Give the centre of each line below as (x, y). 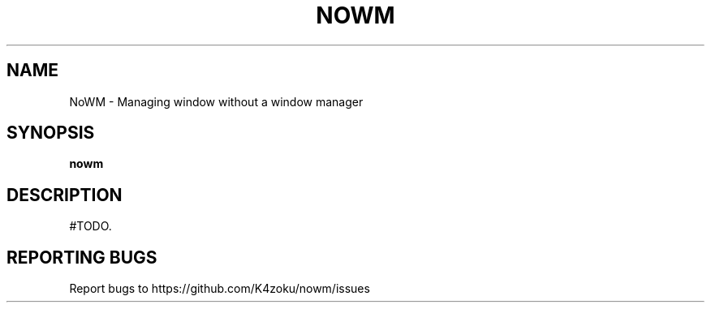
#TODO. (90, 226)
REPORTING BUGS (82, 257)
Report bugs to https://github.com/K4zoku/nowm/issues (220, 289)
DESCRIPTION (65, 195)
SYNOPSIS (51, 133)
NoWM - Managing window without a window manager (216, 101)
